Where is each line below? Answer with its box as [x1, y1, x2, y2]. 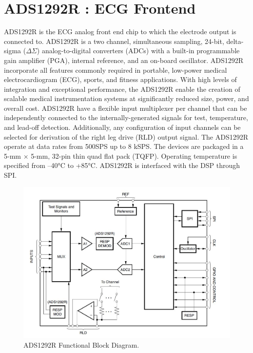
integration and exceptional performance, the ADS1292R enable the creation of [4, 83, 240, 94]
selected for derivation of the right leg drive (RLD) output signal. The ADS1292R [4, 131, 249, 142]
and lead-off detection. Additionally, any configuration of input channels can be [4, 122, 241, 132]
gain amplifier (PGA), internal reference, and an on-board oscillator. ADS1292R [4, 55, 244, 65]
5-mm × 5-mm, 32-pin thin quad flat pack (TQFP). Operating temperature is [4, 150, 237, 161]
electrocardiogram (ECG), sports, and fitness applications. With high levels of [4, 74, 237, 84]
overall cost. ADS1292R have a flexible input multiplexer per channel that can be [4, 103, 247, 113]
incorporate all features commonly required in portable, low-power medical [4, 64, 227, 75]
